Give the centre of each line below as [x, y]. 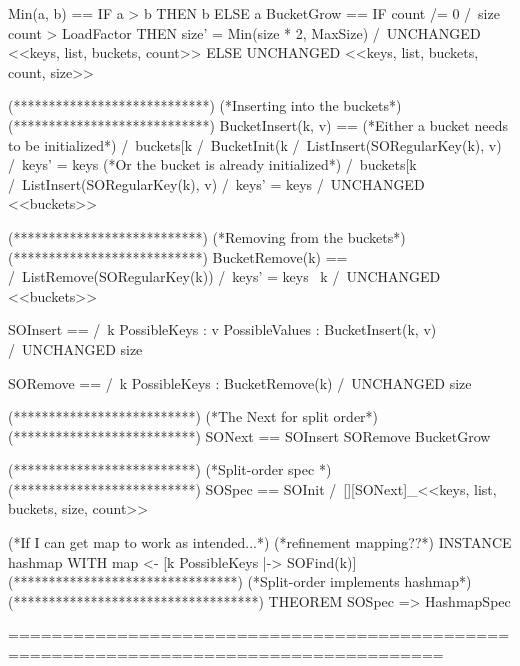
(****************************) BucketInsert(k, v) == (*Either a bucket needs [258, 124]
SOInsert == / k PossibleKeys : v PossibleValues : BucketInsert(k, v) [222, 329]
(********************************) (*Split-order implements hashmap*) [240, 581]
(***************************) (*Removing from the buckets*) [207, 236]
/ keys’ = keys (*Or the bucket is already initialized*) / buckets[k [212, 164]
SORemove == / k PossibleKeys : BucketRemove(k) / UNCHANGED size [240, 382]
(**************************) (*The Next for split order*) [193, 416]
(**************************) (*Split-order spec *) [170, 469]
